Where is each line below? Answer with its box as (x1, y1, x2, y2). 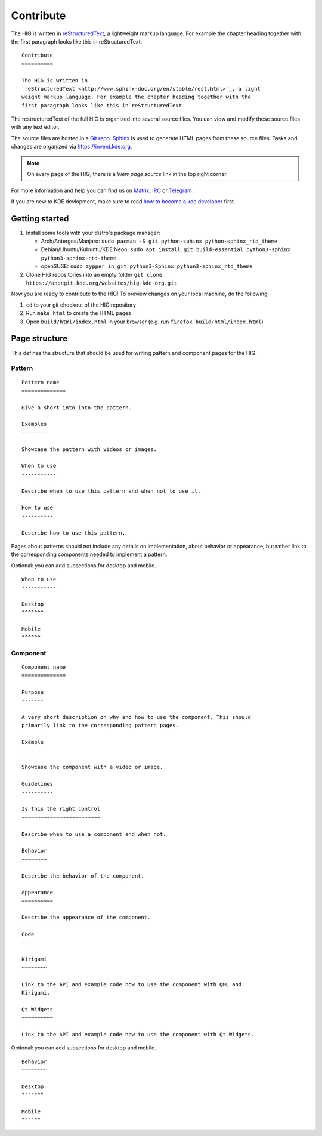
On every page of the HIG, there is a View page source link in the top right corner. (27, 171, 228, 178)
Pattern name (21, 379, 60, 386)
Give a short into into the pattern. (21, 404, 132, 411)
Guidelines (21, 780, 54, 788)
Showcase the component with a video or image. (21, 764, 163, 771)
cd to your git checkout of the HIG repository (26, 301, 137, 308)
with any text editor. (11, 124, 60, 131)
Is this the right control (21, 805, 101, 813)
